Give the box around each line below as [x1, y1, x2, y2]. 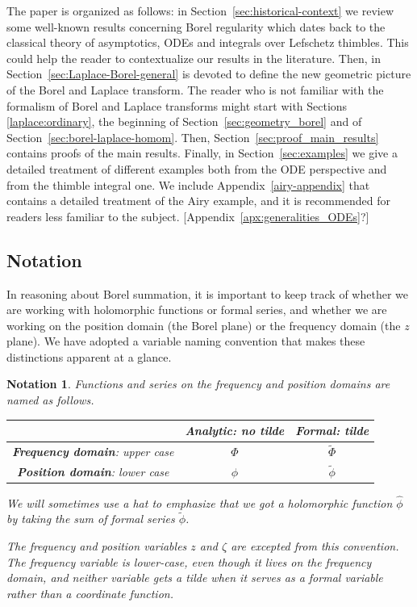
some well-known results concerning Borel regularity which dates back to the [6, 18, 386, 35]
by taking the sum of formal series [6, 510, 175, 527]
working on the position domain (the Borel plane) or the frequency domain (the [6, 316, 401, 333]
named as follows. [6, 391, 94, 408]
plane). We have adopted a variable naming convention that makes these [6, 333, 365, 350]
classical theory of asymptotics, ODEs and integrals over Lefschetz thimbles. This [6, 34, 409, 51]
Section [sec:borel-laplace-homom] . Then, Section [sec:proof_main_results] [6, 128, 379, 145]
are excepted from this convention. [231, 538, 399, 555]
